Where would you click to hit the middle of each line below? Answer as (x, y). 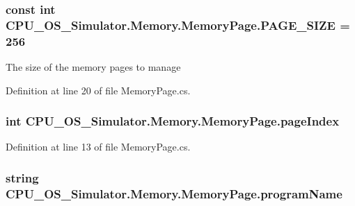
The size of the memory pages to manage (93, 67)
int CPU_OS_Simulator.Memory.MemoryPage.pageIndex (173, 121)
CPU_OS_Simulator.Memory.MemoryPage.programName (174, 193)
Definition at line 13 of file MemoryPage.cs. (98, 147)
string (22, 177)
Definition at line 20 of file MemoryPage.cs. (98, 90)
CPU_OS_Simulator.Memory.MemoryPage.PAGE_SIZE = (178, 25)
